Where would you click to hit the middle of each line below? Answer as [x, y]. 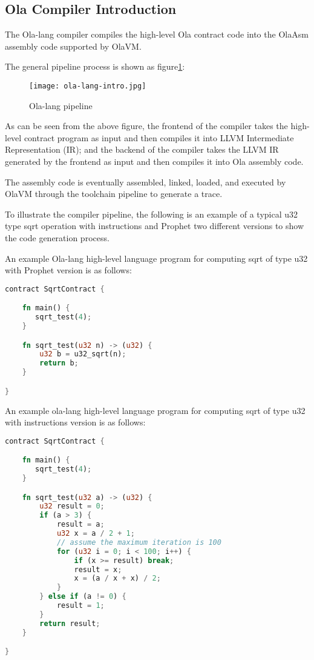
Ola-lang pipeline [61, 105]
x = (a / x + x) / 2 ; [117, 578]
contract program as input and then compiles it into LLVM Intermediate [159, 137]
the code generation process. [57, 237]
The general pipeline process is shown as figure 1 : [95, 66]
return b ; [59, 363]
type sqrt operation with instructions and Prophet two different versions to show [155, 226]
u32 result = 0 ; [72, 506]
